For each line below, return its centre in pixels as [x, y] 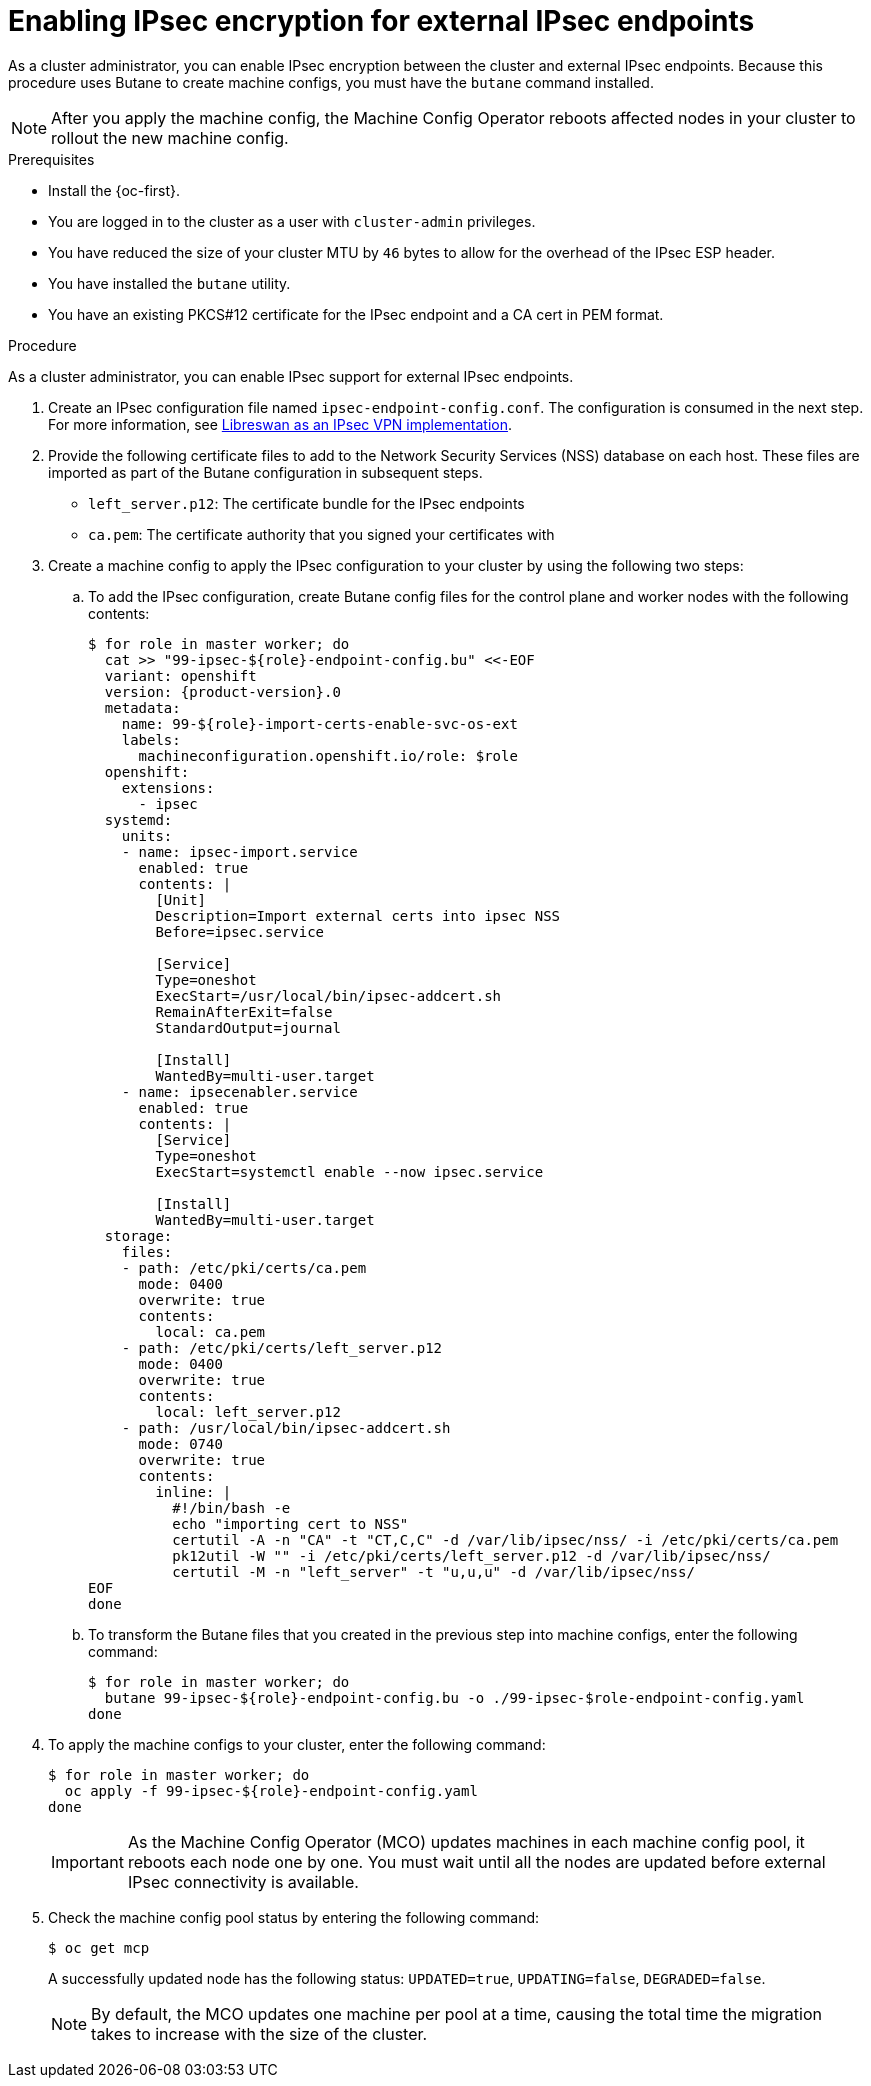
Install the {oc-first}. [114, 190]
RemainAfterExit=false [244, 1011]
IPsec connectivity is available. [243, 1881]
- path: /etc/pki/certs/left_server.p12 [282, 1347]
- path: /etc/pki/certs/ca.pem [244, 1267]
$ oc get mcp [99, 1947]
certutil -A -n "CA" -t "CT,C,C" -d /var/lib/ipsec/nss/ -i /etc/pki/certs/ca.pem [505, 1539]
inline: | [193, 1491]
